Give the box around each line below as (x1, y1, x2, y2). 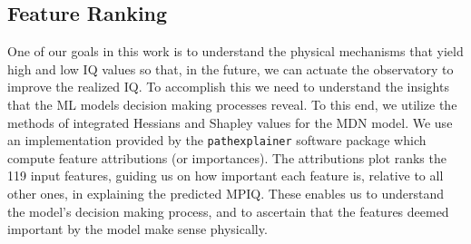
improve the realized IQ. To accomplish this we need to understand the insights (7, 77, 449, 96)
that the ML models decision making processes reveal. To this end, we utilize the (7, 94, 457, 113)
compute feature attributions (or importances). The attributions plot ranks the (7, 148, 446, 167)
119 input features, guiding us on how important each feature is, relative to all (7, 166, 444, 185)
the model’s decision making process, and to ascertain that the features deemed (7, 201, 449, 220)
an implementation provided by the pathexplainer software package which (7, 131, 427, 150)
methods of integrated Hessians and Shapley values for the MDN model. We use (7, 112, 453, 132)
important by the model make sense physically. (7, 220, 268, 239)
